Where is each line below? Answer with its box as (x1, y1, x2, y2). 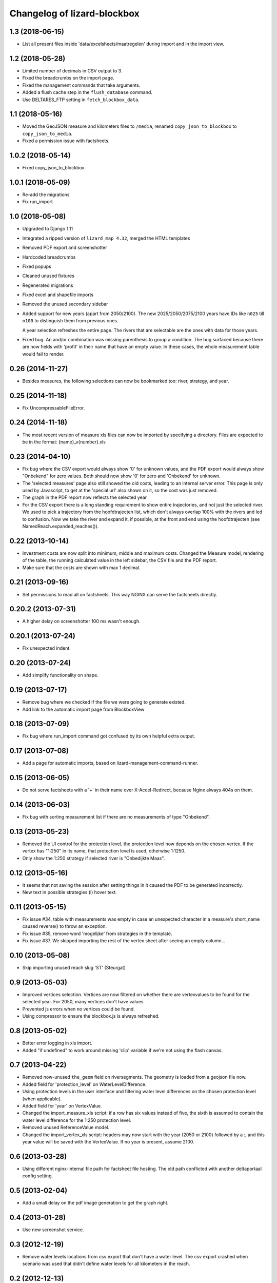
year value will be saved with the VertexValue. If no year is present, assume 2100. (22, 1138, 194, 1144)
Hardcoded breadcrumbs (22, 254, 76, 260)
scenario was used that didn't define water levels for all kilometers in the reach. (22, 1260, 190, 1267)
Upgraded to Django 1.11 (22, 226, 73, 232)
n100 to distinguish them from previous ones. (22, 318, 118, 324)
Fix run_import (22, 199, 53, 205)
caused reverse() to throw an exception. (22, 923, 107, 929)
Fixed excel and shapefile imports (22, 291, 94, 298)
